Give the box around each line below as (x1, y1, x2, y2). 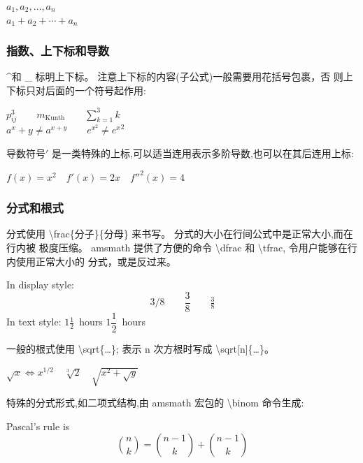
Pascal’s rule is (6, 418, 70, 433)
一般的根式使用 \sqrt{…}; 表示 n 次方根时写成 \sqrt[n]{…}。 (6, 341, 274, 355)
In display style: (6, 277, 74, 292)
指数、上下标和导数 (6, 42, 110, 59)
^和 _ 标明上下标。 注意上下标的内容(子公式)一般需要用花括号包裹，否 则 (6, 69, 343, 84)
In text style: (6, 314, 62, 329)
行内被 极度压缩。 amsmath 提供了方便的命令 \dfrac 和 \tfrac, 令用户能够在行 (6, 240, 357, 254)
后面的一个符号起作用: (45, 83, 146, 97)
